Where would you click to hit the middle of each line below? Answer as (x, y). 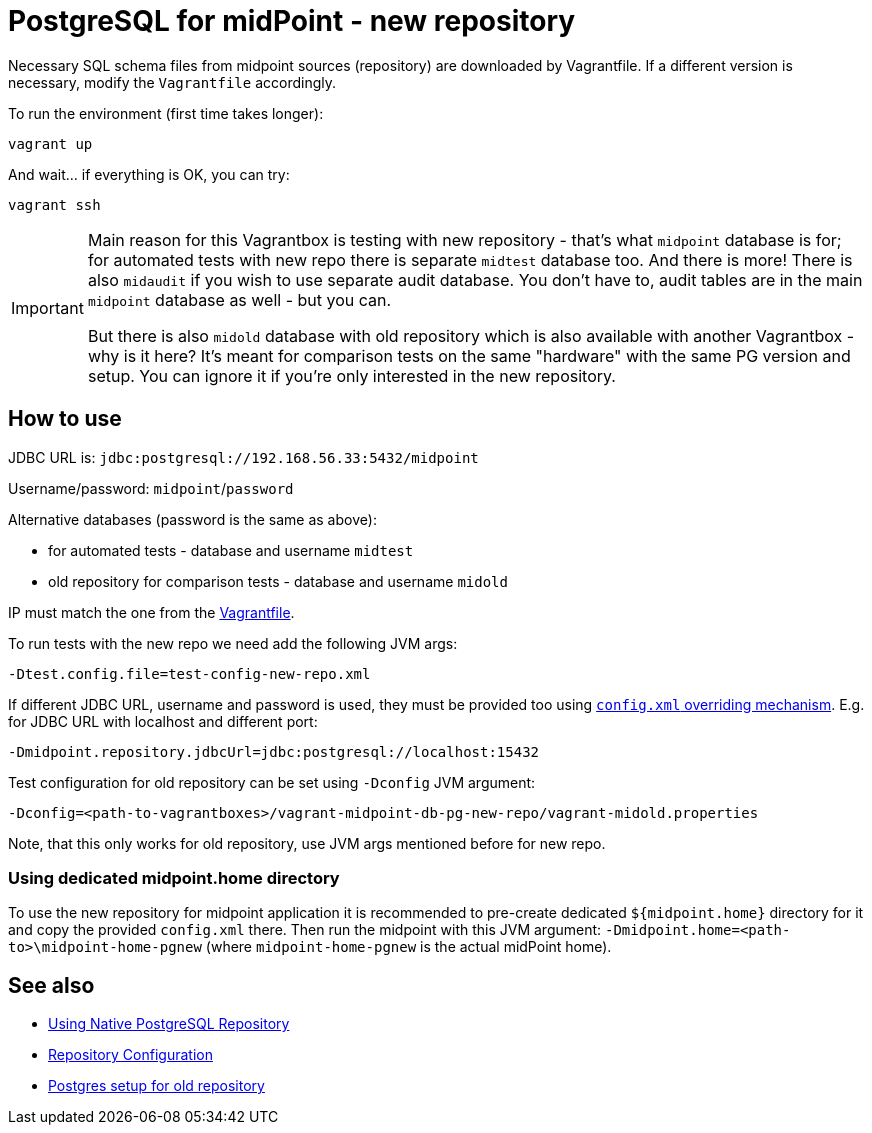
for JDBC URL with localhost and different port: (163, 721)
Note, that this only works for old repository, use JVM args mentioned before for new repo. (307, 843)
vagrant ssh (54, 204)
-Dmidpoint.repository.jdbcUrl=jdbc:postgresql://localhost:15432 (274, 751)
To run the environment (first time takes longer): (166, 113)
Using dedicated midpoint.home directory (174, 877)
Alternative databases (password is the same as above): (192, 519)
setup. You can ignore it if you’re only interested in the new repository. (351, 375)
